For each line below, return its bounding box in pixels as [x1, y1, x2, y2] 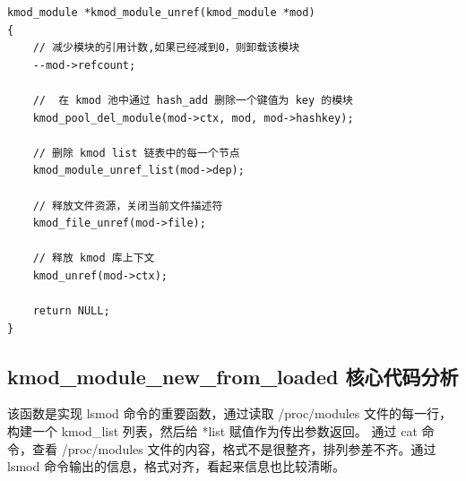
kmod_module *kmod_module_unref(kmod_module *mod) [7, 6, 315, 19]
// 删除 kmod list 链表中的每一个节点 [32, 146, 240, 159]
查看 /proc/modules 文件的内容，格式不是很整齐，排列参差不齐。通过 [31, 439, 436, 458]
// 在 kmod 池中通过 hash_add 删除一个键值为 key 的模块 [32, 93, 353, 107]
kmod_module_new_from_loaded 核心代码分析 [7, 362, 459, 390]
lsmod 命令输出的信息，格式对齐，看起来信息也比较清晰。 [7, 457, 345, 476]
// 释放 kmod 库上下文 [32, 252, 155, 265]
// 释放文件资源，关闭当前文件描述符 [32, 199, 223, 212]
